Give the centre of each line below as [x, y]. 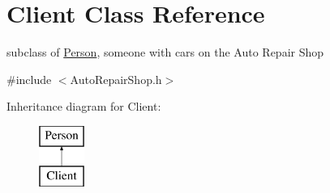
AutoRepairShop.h [116, 79]
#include [29, 79]
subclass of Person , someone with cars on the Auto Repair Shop [165, 52]
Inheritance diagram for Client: [84, 106]
